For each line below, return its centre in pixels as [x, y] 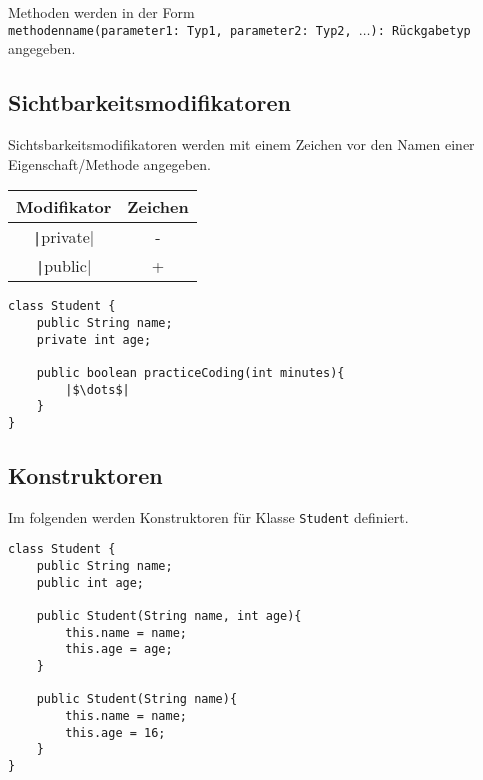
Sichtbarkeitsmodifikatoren [149, 102]
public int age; [90, 582]
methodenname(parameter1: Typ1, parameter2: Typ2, [180, 30]
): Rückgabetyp [420, 30]
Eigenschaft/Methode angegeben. [109, 163]
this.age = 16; [115, 732]
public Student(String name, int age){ [169, 615]
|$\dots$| [97, 389]
